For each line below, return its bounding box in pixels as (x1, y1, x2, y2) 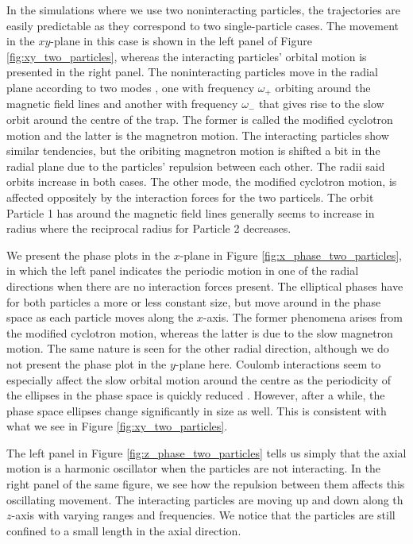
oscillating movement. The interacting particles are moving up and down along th (6, 491, 403, 507)
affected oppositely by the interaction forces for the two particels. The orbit (6, 188, 374, 205)
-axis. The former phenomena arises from (203, 309, 403, 326)
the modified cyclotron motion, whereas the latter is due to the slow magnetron (6, 324, 393, 341)
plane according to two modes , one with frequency (6, 79, 255, 95)
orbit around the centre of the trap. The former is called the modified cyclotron (6, 111, 393, 128)
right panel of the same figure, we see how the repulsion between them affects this (6, 476, 405, 492)
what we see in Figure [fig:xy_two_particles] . (6, 418, 228, 434)
